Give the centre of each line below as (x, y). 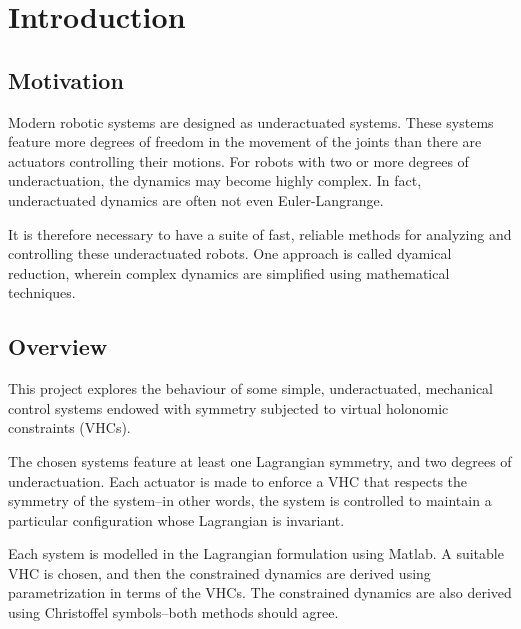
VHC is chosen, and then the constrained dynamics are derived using (219, 572)
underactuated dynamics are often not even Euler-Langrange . (196, 199)
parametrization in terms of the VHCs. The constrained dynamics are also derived (260, 592)
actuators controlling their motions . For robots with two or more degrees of (238, 160)
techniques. (42, 292)
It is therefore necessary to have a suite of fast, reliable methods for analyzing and (260, 233)
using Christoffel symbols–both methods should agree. (173, 612)
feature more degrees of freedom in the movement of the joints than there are (245, 141)
